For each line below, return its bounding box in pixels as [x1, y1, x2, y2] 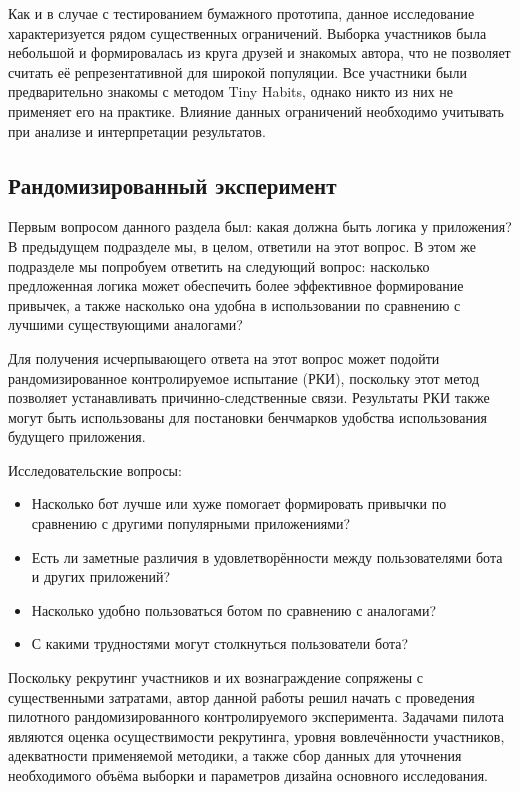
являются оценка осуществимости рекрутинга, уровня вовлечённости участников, [8, 725, 505, 746]
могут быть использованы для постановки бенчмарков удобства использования [8, 406, 487, 427]
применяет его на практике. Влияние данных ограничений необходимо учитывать [8, 100, 504, 121]
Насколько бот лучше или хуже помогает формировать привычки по [31, 493, 447, 514]
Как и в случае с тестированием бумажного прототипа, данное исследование [8, 3, 475, 23]
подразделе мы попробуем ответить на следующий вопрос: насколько [8, 255, 430, 276]
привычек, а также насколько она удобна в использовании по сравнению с [8, 294, 461, 315]
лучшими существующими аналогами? [8, 314, 243, 335]
